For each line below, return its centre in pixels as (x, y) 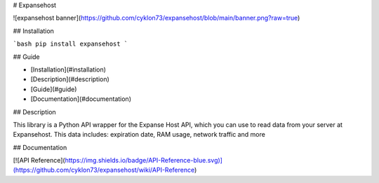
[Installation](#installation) (68, 69)
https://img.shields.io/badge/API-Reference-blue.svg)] (144, 161)
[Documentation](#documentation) (81, 99)
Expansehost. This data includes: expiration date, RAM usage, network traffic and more (139, 135)
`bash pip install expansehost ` (71, 44)
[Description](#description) (70, 79)
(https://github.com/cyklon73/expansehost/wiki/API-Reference (104, 170)
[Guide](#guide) (54, 89)
